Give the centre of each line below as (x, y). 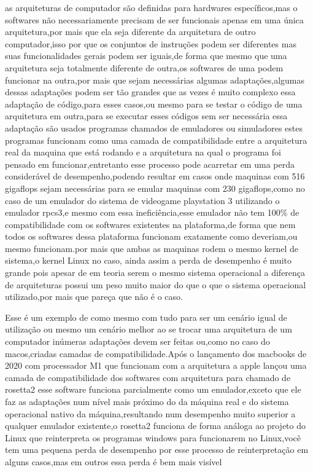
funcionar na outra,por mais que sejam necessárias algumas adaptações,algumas (155, 80)
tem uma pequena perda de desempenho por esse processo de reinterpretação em (157, 450)
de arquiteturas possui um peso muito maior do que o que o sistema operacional (156, 284)
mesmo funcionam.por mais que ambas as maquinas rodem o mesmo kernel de (152, 248)
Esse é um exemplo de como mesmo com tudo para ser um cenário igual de (146, 317)
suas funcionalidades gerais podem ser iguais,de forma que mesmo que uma (146, 56)
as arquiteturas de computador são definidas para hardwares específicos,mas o (151, 7)
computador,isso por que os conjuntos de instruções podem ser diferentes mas (151, 43)
